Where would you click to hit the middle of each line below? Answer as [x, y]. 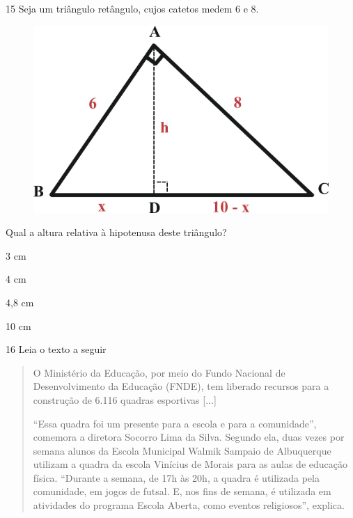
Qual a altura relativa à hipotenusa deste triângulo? [116, 232]
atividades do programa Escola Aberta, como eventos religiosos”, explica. [189, 505]
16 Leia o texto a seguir [56, 349]
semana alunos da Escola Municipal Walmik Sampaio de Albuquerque [182, 450]
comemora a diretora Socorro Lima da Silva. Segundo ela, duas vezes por [189, 437]
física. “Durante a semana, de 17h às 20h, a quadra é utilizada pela [176, 477]
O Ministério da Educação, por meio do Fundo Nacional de [159, 372]
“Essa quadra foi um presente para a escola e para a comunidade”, [175, 423]
